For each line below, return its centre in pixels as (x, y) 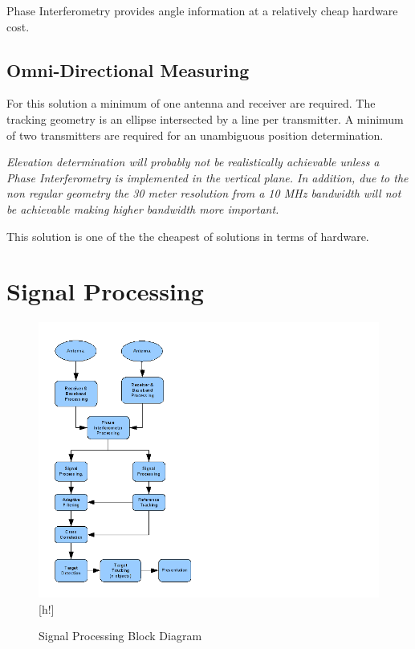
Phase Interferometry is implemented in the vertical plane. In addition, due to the (207, 177)
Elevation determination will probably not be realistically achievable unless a (193, 162)
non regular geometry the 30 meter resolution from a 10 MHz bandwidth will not (204, 193)
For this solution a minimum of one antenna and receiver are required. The (191, 103)
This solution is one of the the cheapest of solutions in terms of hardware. (188, 236)
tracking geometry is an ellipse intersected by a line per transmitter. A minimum (205, 118)
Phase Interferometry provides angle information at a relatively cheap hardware (202, 10)
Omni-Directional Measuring (128, 69)
